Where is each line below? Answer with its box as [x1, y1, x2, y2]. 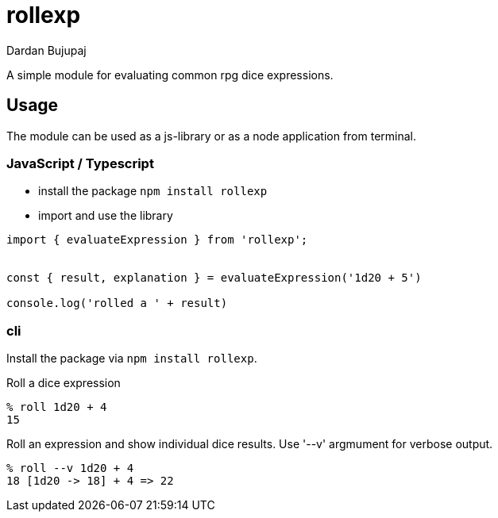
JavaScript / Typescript [6, 155, 154, 171]
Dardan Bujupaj [6, 43, 87, 57]
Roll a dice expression [6, 376, 121, 390]
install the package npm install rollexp [38, 184, 268, 198]
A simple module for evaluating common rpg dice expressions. [6, 67, 334, 82]
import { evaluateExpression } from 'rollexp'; [6, 233, 308, 247]
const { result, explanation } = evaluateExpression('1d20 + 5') [6, 271, 422, 285]
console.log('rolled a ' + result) [6, 297, 228, 310]
